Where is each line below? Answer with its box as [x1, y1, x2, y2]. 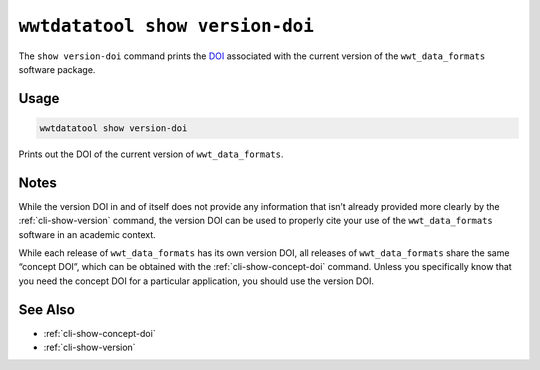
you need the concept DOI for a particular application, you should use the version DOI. [18, 275, 375, 287]
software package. [18, 63, 96, 75]
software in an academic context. [18, 228, 157, 240]
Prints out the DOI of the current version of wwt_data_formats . [18, 148, 284, 160]
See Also [18, 301, 75, 318]
